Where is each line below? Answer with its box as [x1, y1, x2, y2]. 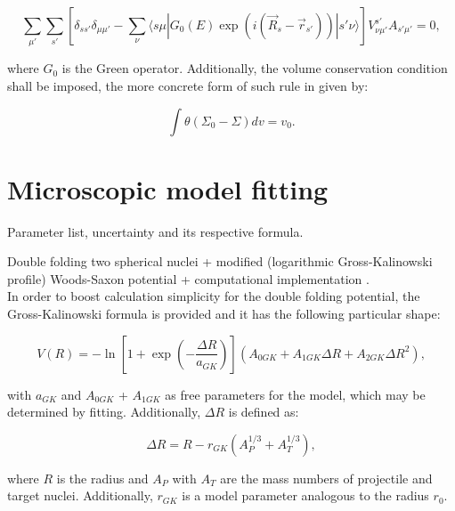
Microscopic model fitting [7, 170, 329, 207]
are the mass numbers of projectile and [220, 468, 433, 487]
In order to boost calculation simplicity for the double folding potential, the [7, 287, 420, 305]
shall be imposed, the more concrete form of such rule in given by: [7, 76, 369, 94]
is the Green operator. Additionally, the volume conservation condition [61, 59, 448, 77]
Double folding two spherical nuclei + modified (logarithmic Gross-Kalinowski [7, 252, 433, 271]
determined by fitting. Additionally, [7, 402, 201, 421]
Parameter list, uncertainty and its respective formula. [7, 222, 304, 240]
